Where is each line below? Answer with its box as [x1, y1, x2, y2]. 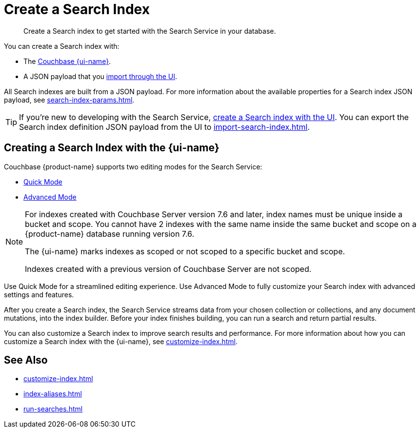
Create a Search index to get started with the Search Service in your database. [23, 26, 276, 35]
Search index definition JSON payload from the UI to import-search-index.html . [19, 122, 310, 132]
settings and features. [4, 290, 74, 299]
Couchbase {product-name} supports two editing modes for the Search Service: [4, 162, 262, 171]
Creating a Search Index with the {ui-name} [4, 142, 220, 154]
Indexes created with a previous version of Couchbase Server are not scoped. [25, 264, 312, 274]
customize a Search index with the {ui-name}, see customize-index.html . [4, 337, 238, 346]
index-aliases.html [23, 390, 82, 398]
